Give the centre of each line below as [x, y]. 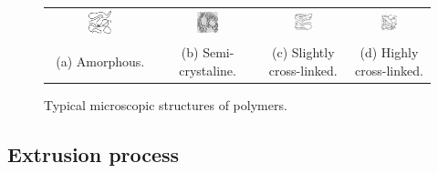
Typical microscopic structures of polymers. [166, 104]
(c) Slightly [303, 51]
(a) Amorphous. [100, 61]
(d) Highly [389, 51]
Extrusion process [94, 153]
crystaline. [208, 70]
